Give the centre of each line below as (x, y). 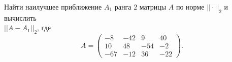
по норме (190, 7)
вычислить (20, 17)
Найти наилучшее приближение (53, 7)
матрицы (153, 7)
